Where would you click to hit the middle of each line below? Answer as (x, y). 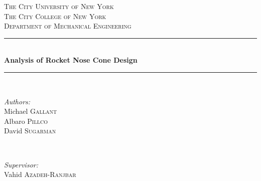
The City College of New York (55, 16)
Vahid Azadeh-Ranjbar (40, 174)
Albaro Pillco (26, 121)
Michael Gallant (31, 111)
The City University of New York (59, 6)
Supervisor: (21, 164)
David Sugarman (30, 131)
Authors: (17, 101)
